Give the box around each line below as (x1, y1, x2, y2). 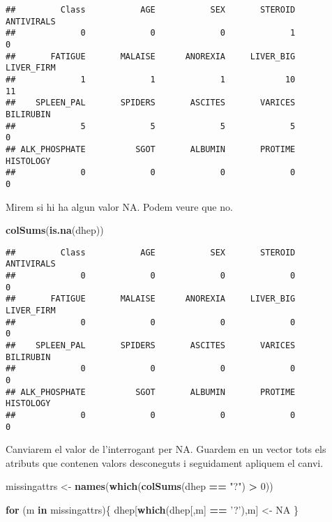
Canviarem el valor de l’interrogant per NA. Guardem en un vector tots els (6, 442, 326, 456)
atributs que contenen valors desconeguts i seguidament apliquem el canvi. (6, 455, 324, 470)
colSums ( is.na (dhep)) (6, 223, 104, 237)
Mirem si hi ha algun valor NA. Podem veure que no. (6, 199, 233, 214)
